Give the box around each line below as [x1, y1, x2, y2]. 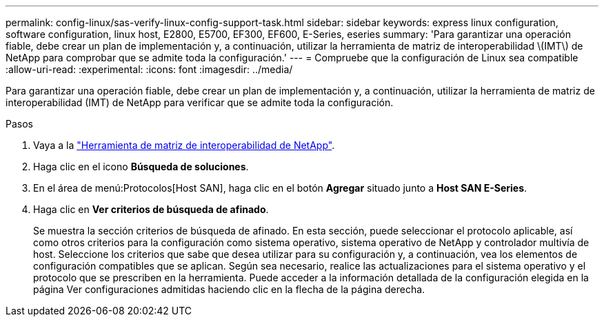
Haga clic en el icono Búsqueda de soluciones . [33, 161, 249, 172]
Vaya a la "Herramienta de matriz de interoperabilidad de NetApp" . [33, 139, 335, 151]
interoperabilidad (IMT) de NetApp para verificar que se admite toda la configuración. [6, 97, 394, 108]
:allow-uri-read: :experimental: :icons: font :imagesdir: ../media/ [6, 63, 293, 75]
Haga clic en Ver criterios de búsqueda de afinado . [33, 203, 269, 215]
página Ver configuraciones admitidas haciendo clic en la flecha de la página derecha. [33, 283, 425, 295]
